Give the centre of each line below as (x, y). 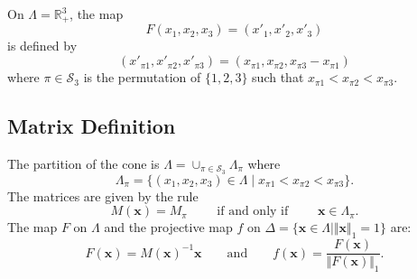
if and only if (253, 212)
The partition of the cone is (83, 163)
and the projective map (168, 227)
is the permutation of (142, 77)
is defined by (42, 46)
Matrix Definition (92, 126)
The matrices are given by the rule (103, 195)
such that (278, 77)
